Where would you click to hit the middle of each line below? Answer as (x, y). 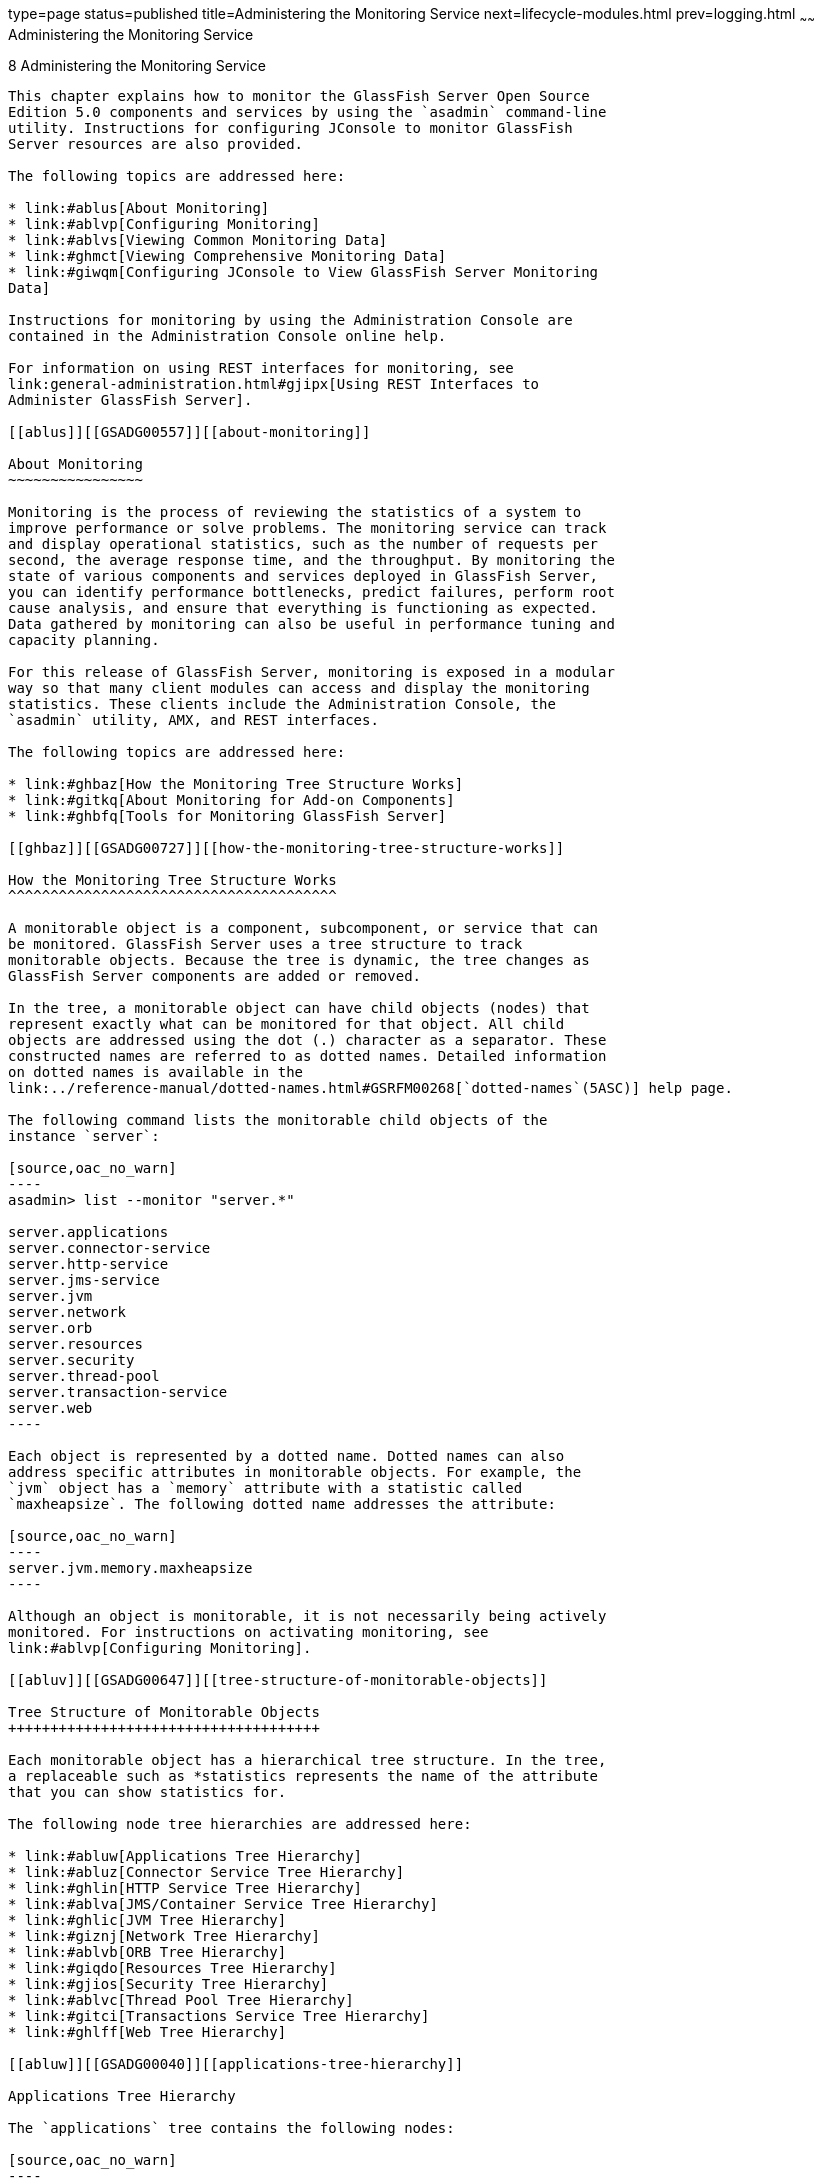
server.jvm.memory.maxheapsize (130, 1567)
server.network (67, 1311)
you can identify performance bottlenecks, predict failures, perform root (311, 591)
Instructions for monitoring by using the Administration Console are (290, 319)
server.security (71, 1359)
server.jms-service (84, 1279)
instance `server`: (84, 1135)
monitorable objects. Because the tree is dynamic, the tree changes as (299, 959)
